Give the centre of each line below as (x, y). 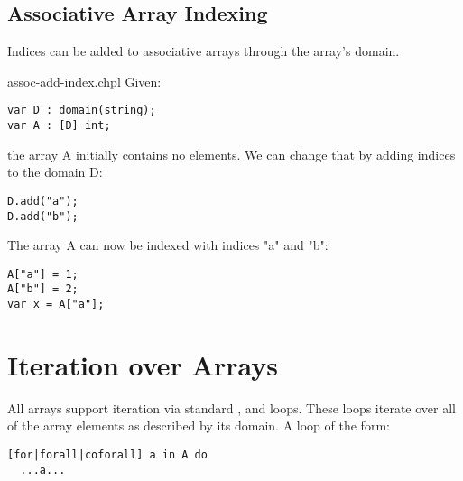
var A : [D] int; (59, 126)
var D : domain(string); (82, 111)
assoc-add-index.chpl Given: (84, 81)
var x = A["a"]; (56, 305)
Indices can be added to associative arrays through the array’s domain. (204, 51)
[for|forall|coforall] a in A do (107, 455)
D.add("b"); (43, 216)
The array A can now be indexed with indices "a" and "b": (168, 245)
